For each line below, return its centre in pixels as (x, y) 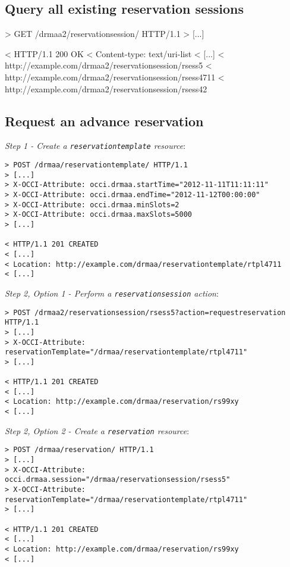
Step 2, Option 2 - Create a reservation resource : (97, 430)
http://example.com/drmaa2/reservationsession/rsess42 (106, 88)
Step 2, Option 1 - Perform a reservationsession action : (112, 293)
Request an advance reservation (104, 121)
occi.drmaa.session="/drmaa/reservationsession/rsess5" (118, 480)
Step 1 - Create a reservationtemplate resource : (95, 146)
